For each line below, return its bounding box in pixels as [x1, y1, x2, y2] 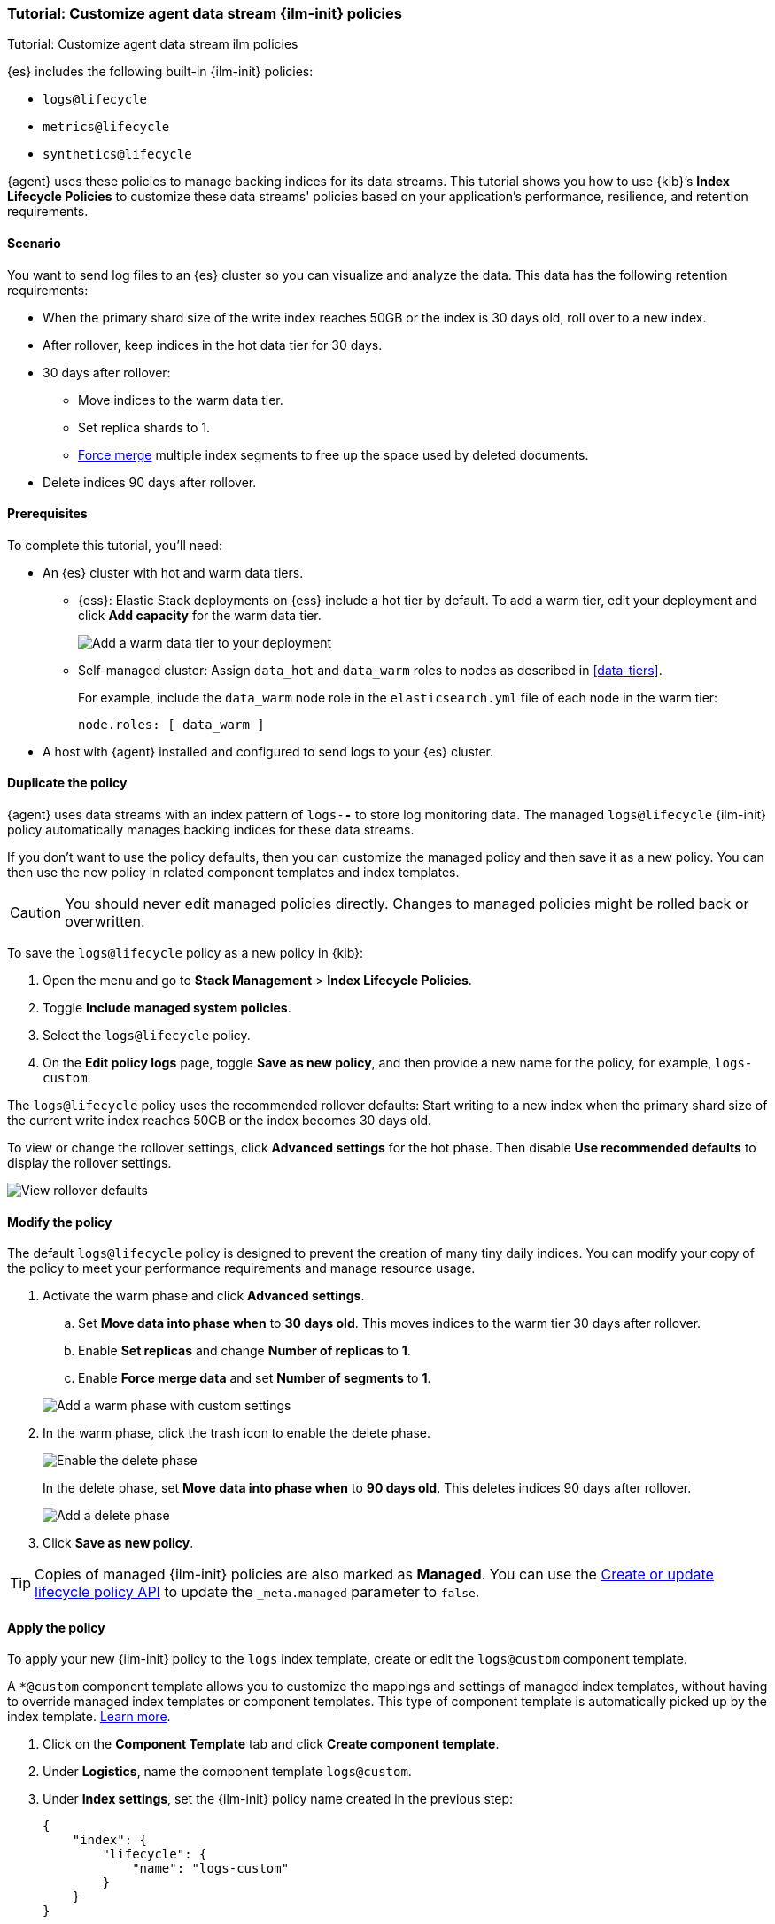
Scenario [7, 235, 61, 251]
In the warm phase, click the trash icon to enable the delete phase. [43, 1425, 431, 1441]
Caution [10, 904, 62, 922]
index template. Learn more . [7, 1709, 171, 1725]
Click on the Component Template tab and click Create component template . [43, 1736, 500, 1752]
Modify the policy [7, 1214, 112, 1230]
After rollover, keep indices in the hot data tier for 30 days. [43, 337, 383, 353]
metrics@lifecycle [43, 120, 170, 135]
